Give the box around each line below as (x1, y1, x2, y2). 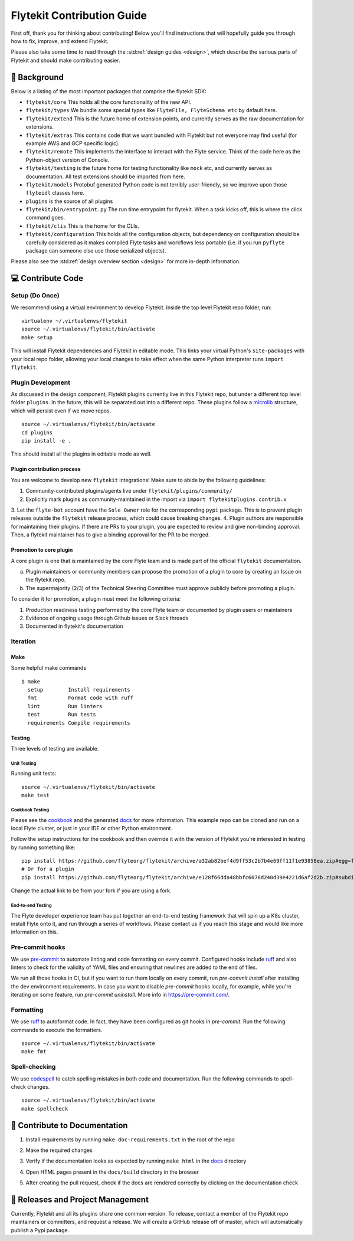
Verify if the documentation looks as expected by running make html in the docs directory (25, 1157, 247, 1165)
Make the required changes (25, 1147, 93, 1154)
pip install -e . (21, 437, 71, 444)
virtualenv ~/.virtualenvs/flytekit (21, 317, 127, 324)
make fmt (21, 1048, 47, 1055)
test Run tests (27, 711, 97, 718)
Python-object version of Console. (25, 156, 110, 163)
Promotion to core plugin (11, 546, 73, 554)
